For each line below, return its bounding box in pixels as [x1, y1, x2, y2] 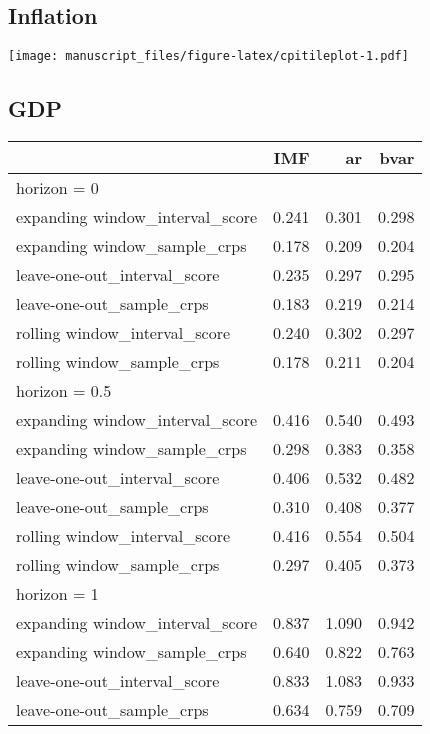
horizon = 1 [16, 582, 99, 606]
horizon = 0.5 [16, 379, 112, 403]
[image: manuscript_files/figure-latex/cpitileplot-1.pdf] [8, 49, 409, 64]
